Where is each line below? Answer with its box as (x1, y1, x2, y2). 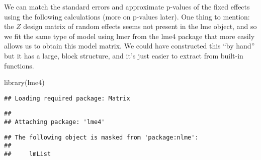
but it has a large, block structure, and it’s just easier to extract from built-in (4, 50, 243, 60)
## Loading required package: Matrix (4, 94, 130, 102)
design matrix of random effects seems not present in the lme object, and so (23, 21, 257, 31)
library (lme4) (4, 77, 45, 87)
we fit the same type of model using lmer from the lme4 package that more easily (4, 30, 255, 41)
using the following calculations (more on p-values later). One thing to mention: (4, 11, 250, 21)
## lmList (4, 150, 51, 158)
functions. (4, 60, 34, 70)
